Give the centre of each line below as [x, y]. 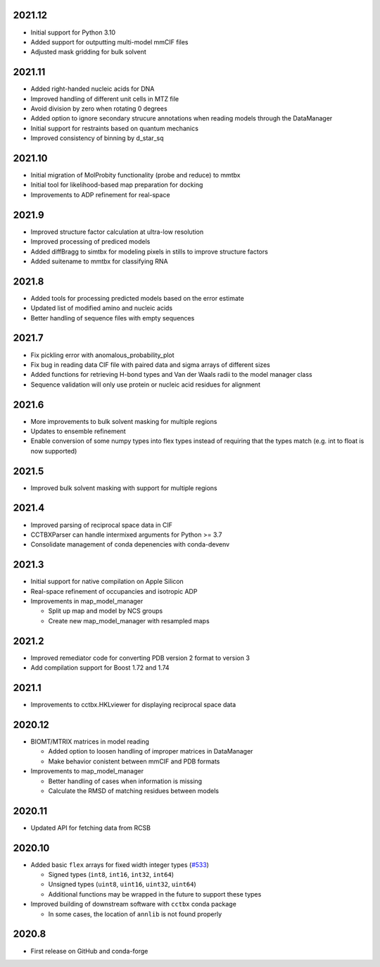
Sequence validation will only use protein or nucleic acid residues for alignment [145, 385]
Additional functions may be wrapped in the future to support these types [155, 894]
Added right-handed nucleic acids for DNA [93, 89]
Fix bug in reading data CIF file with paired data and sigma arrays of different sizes [150, 364]
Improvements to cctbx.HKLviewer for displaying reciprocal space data [133, 705]
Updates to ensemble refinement [78, 431]
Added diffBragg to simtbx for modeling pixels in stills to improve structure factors [150, 251]
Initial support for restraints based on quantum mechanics [114, 128]
